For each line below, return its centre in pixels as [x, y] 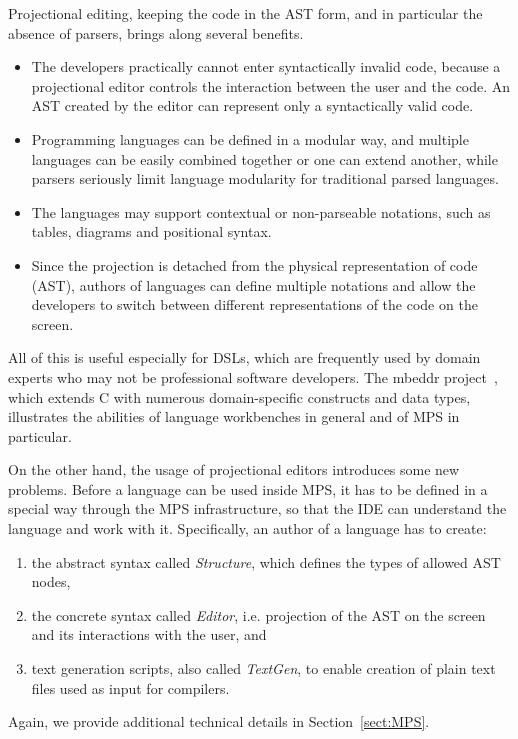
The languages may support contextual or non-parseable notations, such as [261, 211]
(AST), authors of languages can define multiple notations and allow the [253, 284]
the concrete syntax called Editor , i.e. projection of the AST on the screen [258, 614]
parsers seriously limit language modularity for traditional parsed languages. [265, 178]
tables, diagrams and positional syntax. [151, 231]
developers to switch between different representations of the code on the [254, 304]
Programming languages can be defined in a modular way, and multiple [250, 138]
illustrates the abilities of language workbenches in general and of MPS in [234, 416]
